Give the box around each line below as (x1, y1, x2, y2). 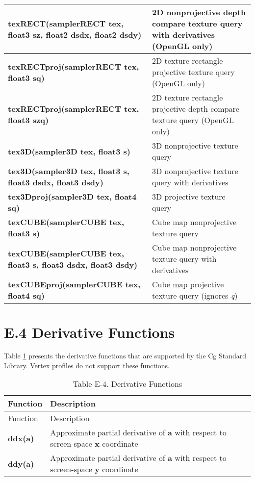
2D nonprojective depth (152, 6, 246, 18)
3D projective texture (152, 191, 226, 202)
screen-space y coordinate (50, 463, 138, 475)
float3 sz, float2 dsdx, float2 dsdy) (8, 29, 142, 40)
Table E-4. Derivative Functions (73, 378, 182, 390)
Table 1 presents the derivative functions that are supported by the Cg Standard (4, 351, 247, 361)
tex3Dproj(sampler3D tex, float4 (8, 191, 137, 202)
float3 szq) (8, 114, 49, 126)
